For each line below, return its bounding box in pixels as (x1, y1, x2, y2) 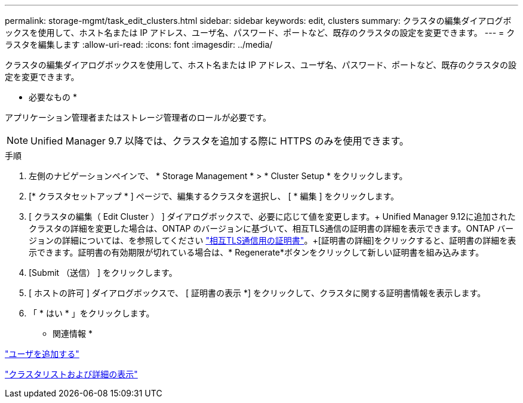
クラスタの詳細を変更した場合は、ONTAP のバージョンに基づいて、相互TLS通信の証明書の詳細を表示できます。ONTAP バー (29, 223, 514, 233)
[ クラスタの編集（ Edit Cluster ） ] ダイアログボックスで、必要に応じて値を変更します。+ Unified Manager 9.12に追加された (29, 211, 516, 222)
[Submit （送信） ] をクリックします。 (29, 267, 177, 278)
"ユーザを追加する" (5, 349, 79, 359)
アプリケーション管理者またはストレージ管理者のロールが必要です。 (5, 112, 272, 122)
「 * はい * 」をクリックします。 (29, 308, 155, 318)
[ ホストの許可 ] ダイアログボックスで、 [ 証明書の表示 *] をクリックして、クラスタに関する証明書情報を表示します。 (29, 288, 486, 298)
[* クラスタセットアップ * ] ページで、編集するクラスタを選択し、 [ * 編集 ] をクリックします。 (29, 191, 399, 201)
